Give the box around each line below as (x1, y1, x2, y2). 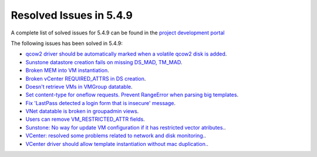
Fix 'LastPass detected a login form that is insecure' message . (25, 99, 176, 106)
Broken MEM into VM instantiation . (25, 67, 110, 74)
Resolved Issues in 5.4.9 (11, 9, 133, 22)
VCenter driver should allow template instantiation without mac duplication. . (25, 140, 208, 147)
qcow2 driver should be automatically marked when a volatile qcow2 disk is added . (25, 50, 227, 58)
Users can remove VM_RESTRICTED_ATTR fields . (25, 116, 145, 123)
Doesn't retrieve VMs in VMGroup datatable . (25, 83, 133, 90)
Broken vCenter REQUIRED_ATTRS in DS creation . (25, 75, 146, 82)
